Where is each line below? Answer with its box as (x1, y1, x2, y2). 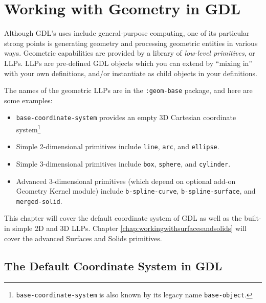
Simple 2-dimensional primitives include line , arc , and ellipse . (16, 141, 219, 152)
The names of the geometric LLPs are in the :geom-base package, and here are (4, 85, 253, 96)
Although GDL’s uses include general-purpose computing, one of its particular (4, 28, 250, 38)
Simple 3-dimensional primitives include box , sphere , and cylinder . (16, 158, 231, 169)
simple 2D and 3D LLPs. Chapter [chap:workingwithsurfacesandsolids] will (12, 223, 247, 234)
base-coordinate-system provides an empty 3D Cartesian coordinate (16, 112, 236, 123)
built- (244, 213, 261, 223)
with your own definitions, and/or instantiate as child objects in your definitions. (4, 67, 257, 78)
